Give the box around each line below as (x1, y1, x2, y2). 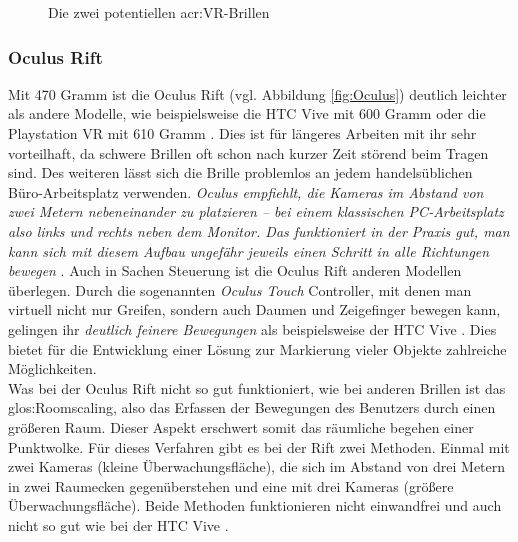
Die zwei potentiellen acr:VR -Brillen (48, 2, 270, 22)
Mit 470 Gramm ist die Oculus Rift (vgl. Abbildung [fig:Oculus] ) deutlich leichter (8, 83, 507, 104)
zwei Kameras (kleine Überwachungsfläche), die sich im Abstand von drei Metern (8, 456, 506, 477)
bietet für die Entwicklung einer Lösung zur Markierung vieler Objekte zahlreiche (8, 338, 507, 359)
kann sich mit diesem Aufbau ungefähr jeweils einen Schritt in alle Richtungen (8, 240, 490, 261)
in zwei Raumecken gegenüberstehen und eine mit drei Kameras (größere (8, 475, 454, 496)
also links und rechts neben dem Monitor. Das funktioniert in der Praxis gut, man (8, 220, 510, 241)
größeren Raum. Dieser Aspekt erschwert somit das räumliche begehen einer (8, 416, 474, 437)
